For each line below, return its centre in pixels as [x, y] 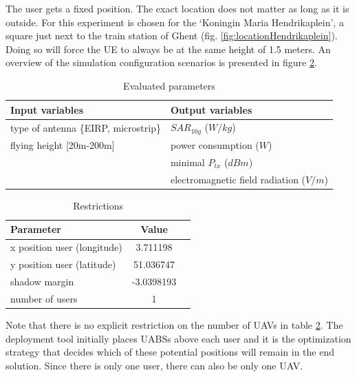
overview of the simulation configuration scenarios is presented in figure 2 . [161, 62]
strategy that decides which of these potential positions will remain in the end [170, 352]
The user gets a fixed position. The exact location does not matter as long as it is [177, 8]
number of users [44, 298]
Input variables [47, 109]
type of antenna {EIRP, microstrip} [86, 127]
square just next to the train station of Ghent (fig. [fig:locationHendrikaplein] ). [172, 35]
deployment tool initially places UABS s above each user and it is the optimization [178, 338]
